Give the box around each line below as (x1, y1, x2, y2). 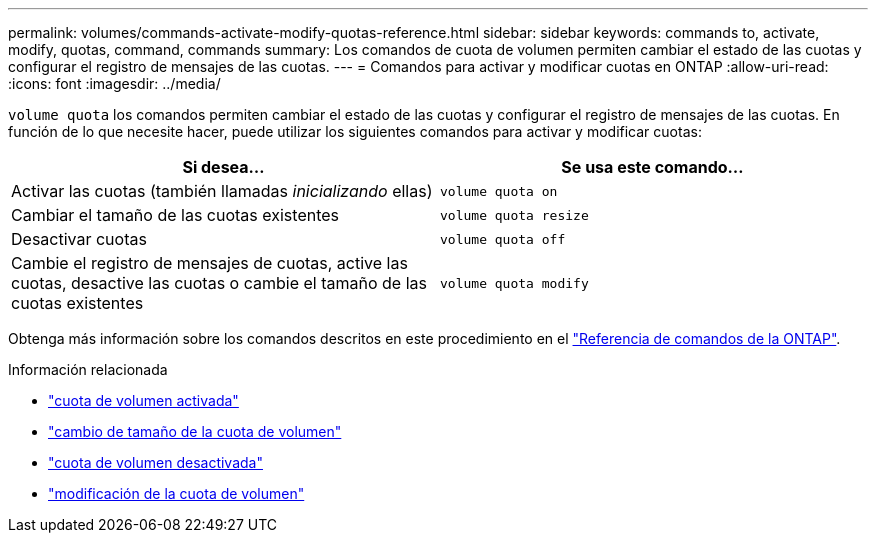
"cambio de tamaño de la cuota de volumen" (48, 423, 342, 440)
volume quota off (440, 231, 566, 247)
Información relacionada (8, 361, 168, 378)
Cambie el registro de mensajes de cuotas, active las (11, 253, 408, 273)
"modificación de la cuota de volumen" (48, 485, 305, 502)
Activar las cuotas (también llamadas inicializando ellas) (11, 181, 433, 201)
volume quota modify (440, 275, 589, 291)
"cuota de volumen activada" (48, 392, 239, 409)
